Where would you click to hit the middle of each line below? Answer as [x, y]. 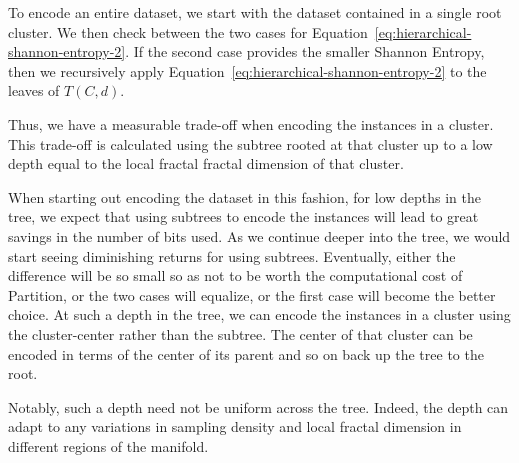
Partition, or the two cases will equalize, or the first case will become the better [252, 294]
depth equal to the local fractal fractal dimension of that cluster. [206, 163]
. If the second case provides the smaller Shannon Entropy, [305, 51]
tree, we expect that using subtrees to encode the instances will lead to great [243, 216]
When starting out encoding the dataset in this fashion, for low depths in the [245, 196]
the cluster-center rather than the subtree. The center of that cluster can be [240, 333]
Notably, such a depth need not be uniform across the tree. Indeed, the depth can [258, 406]
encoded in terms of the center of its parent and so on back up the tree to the [246, 353]
